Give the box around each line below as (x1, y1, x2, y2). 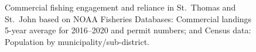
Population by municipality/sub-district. (5, 35, 150, 47)
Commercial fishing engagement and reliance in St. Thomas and (5, 1, 236, 13)
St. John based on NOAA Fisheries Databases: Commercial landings (5, 12, 252, 25)
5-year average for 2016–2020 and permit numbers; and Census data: (5, 24, 251, 36)
